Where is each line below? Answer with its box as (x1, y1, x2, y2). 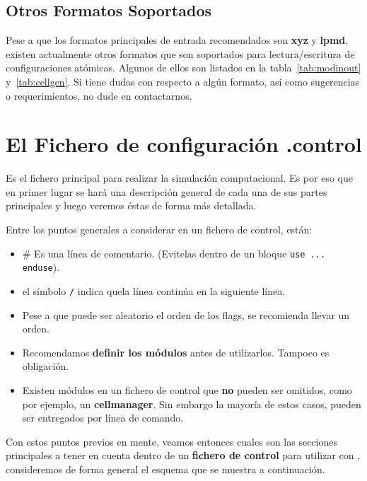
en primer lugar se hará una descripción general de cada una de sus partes (6, 184, 327, 199)
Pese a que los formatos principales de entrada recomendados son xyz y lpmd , (6, 33, 349, 47)
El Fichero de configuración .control (6, 129, 362, 158)
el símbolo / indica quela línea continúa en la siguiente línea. (22, 283, 286, 298)
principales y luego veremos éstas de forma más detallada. (6, 198, 257, 213)
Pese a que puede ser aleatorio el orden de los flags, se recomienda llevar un (22, 307, 350, 322)
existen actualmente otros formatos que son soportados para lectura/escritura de (6, 46, 355, 61)
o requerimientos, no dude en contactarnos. (6, 88, 192, 103)
